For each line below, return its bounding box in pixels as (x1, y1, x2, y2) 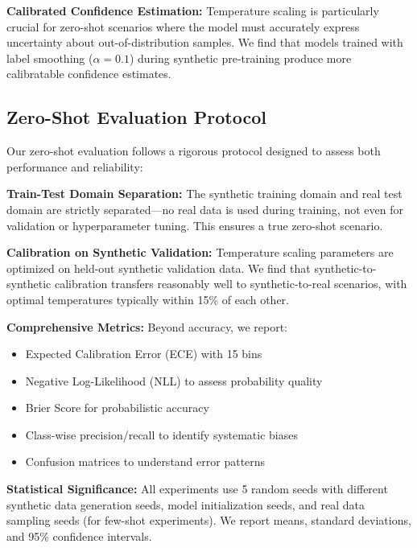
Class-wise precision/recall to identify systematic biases (25, 426, 298, 443)
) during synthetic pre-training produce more (129, 49, 352, 66)
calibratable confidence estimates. (6, 65, 171, 82)
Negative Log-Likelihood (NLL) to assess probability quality (25, 372, 323, 389)
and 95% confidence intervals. (6, 527, 152, 544)
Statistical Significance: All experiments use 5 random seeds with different (6, 480, 388, 497)
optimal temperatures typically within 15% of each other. (6, 290, 289, 307)
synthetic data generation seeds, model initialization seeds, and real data (6, 496, 365, 513)
